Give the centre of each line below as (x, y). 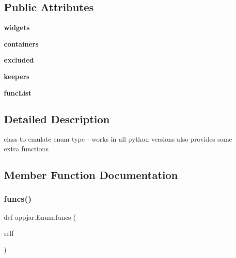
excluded (19, 60)
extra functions (26, 148)
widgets (17, 27)
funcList (18, 92)
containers (21, 43)
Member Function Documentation (91, 174)
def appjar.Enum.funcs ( (40, 217)
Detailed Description (57, 119)
